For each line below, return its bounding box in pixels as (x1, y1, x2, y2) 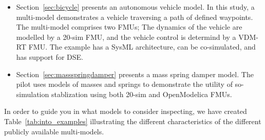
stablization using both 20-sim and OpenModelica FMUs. (51, 88, 232, 99)
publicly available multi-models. (4, 126, 104, 136)
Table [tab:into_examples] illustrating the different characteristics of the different (4, 115, 261, 126)
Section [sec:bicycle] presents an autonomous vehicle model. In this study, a (16, 2, 255, 12)
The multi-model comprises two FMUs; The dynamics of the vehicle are (16, 21, 242, 32)
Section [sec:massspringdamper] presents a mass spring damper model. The (16, 68, 254, 79)
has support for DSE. (16, 51, 83, 62)
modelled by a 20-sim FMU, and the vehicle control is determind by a (16, 31, 236, 42)
